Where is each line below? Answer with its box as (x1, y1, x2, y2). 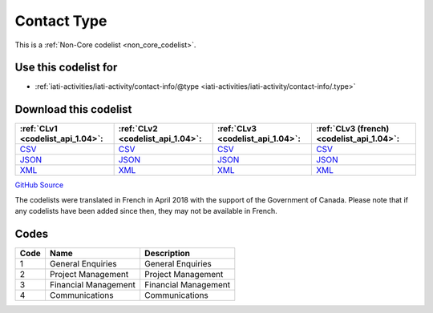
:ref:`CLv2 (118, 123, 158, 134)
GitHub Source (14, 180, 64, 190)
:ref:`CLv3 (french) (315, 123, 390, 134)
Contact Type (14, 12, 107, 30)
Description (144, 248, 191, 259)
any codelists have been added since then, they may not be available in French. (14, 207, 278, 216)
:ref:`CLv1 (19, 123, 58, 134)
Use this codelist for (14, 61, 118, 74)
